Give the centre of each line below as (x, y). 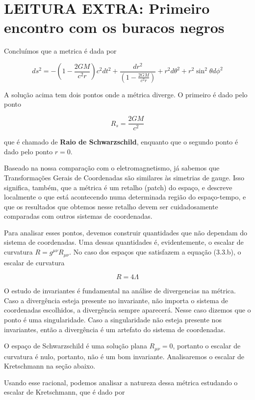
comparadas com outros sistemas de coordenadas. (78, 216)
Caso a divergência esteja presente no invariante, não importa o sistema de (116, 300)
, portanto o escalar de (207, 346)
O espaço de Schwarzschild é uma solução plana (76, 346)
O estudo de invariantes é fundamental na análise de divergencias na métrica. (120, 291)
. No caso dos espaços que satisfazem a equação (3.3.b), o (155, 252)
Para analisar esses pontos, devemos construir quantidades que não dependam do (126, 232)
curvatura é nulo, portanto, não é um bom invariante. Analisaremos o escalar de (124, 356)
